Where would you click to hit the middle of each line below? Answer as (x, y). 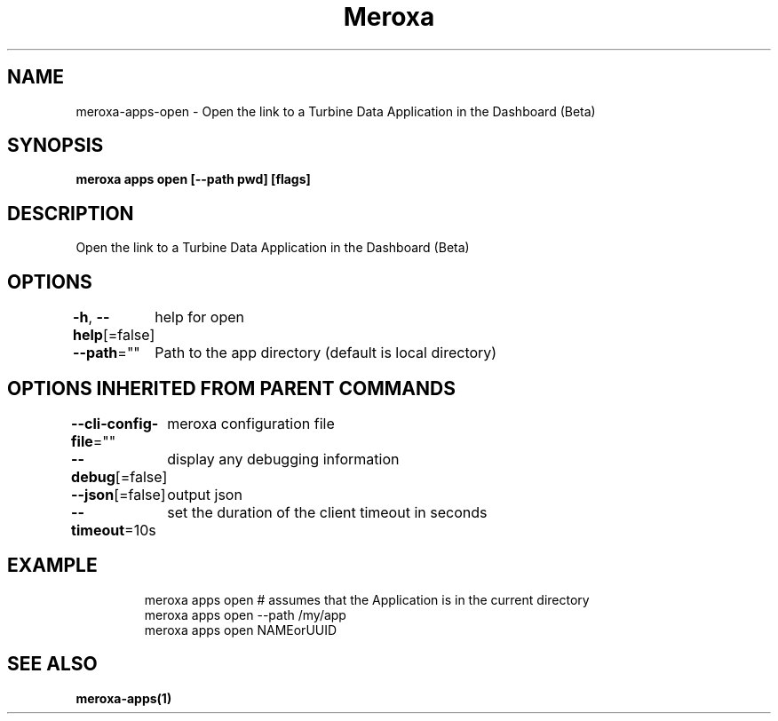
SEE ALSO (52, 664)
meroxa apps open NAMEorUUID (241, 630)
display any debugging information (283, 459)
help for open (199, 317)
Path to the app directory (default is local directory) (326, 353)
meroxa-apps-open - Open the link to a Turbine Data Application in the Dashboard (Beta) (336, 111)
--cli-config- (115, 423)
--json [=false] (119, 494)
